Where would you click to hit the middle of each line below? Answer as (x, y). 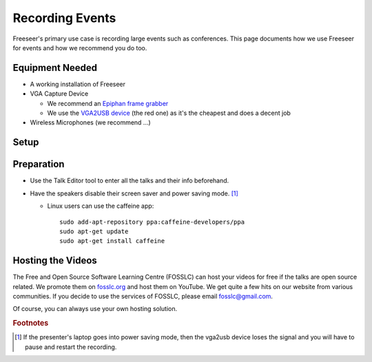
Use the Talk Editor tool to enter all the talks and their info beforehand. (130, 181)
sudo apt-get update (94, 231)
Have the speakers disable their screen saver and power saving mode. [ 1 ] (134, 193)
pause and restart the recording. (71, 347)
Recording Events (64, 18)
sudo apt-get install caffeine (112, 241)
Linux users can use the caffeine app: (101, 206)
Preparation (39, 164)
